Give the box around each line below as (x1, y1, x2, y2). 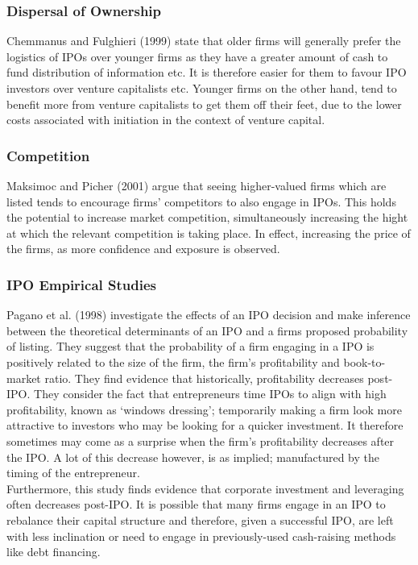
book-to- (343, 353, 386, 370)
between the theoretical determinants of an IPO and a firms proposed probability (6, 322, 408, 339)
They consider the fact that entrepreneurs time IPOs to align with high (34, 385, 387, 402)
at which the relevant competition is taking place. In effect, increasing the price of (6, 224, 411, 241)
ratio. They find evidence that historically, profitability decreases (44, 369, 364, 386)
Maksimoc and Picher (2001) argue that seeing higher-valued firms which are (6, 177, 387, 193)
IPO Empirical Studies (6, 274, 157, 294)
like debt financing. (6, 543, 101, 560)
